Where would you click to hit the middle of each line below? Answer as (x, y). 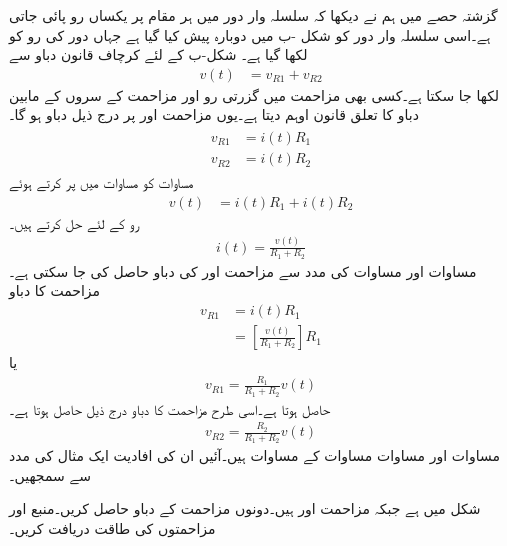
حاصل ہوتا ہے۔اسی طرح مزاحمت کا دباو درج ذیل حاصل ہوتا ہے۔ (170, 408)
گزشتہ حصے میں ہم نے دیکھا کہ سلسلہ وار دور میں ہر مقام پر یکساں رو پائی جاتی (253, 15)
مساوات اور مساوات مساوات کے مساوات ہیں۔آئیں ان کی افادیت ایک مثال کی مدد (254, 455)
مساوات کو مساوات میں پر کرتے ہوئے (101, 182)
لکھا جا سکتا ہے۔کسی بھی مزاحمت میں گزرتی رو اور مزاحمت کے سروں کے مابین (254, 94)
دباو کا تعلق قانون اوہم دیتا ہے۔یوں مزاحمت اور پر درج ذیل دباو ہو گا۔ (214, 114)
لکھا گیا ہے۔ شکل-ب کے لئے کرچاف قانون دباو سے (158, 54)
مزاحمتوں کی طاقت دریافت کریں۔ (112, 528)
